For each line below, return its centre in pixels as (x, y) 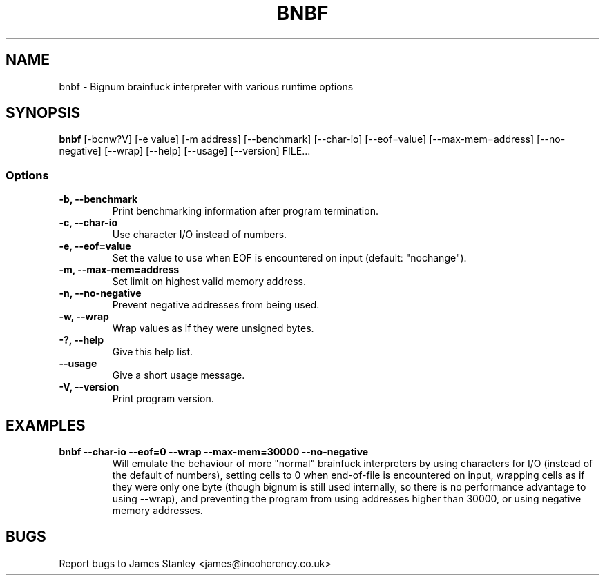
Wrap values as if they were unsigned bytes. (213, 328)
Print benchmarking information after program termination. (245, 211)
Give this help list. (153, 352)
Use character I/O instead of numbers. (200, 235)
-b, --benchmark (98, 199)
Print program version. (163, 399)
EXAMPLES (46, 425)
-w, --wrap (84, 317)
